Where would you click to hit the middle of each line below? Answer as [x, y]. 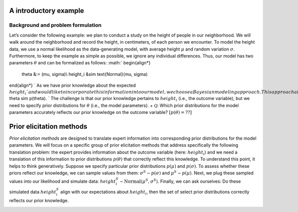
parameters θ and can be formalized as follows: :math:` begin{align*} [80, 63]
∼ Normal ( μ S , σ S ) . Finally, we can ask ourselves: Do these [180, 181]
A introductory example [47, 11]
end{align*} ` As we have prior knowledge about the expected [73, 85]
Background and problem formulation [55, 25]
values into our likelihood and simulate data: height [63, 181]
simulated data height [33, 192]
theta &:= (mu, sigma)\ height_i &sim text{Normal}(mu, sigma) [85, 74]
